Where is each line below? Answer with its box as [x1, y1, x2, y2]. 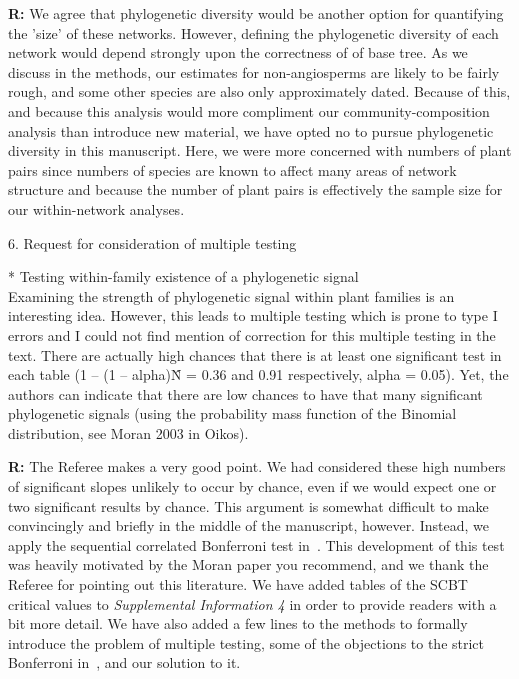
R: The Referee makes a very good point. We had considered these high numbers [8, 456, 506, 477]
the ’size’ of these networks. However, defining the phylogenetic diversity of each [8, 22, 499, 43]
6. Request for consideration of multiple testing [8, 232, 297, 253]
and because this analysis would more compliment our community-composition [8, 100, 490, 121]
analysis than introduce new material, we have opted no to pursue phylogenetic [8, 120, 494, 141]
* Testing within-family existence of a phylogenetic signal [8, 266, 359, 287]
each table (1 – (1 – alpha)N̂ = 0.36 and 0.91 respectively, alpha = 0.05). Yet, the [8, 364, 509, 385]
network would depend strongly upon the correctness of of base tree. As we [8, 42, 468, 63]
